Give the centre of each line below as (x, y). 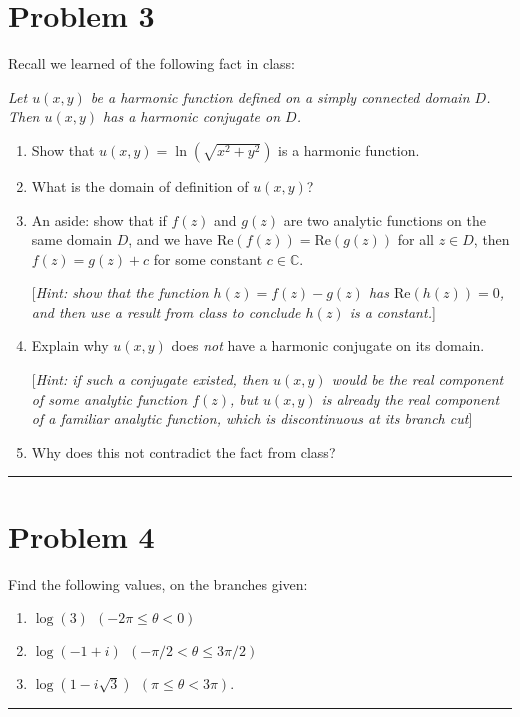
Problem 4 (81, 535)
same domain (71, 239)
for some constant (208, 258)
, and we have (170, 239)
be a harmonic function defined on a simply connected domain (280, 96)
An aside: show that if (99, 219)
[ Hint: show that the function (120, 292)
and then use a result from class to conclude (166, 311)
